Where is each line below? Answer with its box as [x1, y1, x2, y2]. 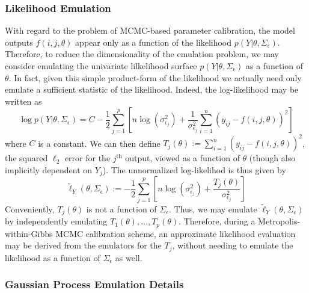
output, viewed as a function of [125, 152, 240, 164]
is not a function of [86, 202, 157, 215]
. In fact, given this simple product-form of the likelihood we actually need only [8, 71, 302, 84]
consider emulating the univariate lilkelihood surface [5, 60, 197, 72]
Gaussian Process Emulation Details [5, 277, 184, 292]
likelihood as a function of [5, 251, 100, 264]
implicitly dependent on [5, 163, 93, 176]
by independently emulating [5, 215, 108, 227]
